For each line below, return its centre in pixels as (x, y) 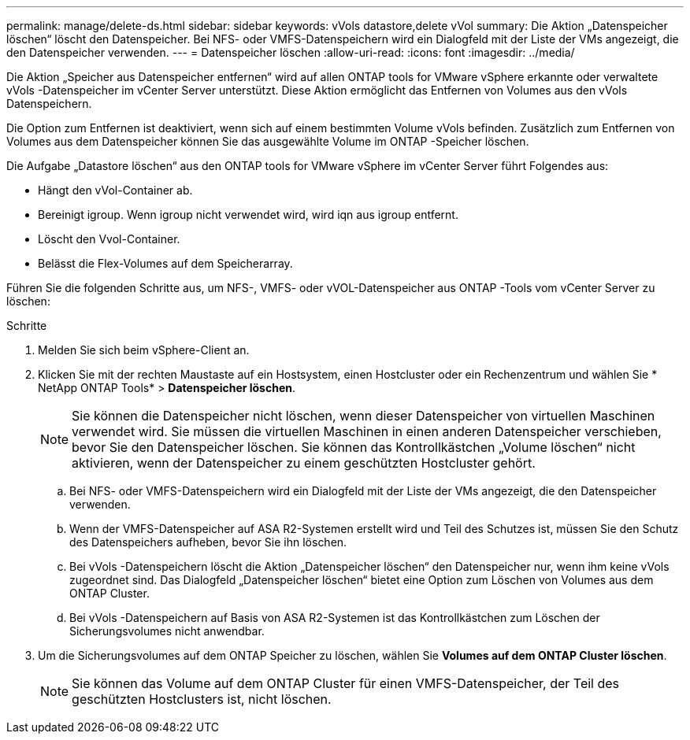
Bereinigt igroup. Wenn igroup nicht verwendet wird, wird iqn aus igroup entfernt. (248, 215)
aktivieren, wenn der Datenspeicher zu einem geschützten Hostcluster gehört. (304, 463)
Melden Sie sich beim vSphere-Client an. (144, 350)
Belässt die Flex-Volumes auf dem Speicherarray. (165, 263)
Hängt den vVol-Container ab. (115, 190)
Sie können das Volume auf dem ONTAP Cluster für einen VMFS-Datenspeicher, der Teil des (346, 683)
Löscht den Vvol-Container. (109, 239)
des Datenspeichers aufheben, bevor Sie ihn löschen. (208, 542)
